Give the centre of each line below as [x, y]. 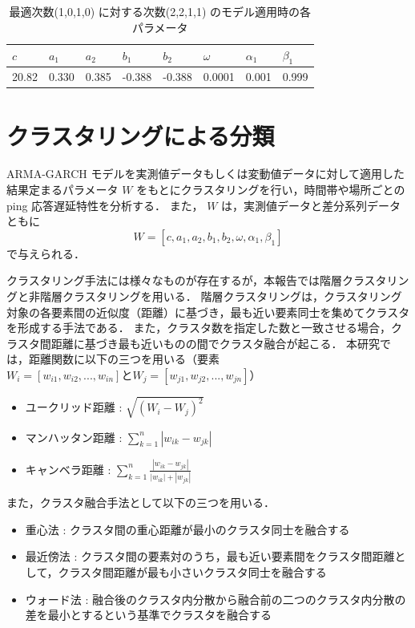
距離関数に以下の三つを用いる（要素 [124, 359]
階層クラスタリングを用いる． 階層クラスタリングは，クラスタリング [221, 296]
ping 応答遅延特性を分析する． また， [105, 205]
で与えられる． [46, 253]
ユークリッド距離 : [74, 407]
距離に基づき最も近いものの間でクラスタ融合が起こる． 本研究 [216, 343]
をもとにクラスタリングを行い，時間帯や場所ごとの [271, 190]
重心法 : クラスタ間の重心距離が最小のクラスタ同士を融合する [187, 529]
